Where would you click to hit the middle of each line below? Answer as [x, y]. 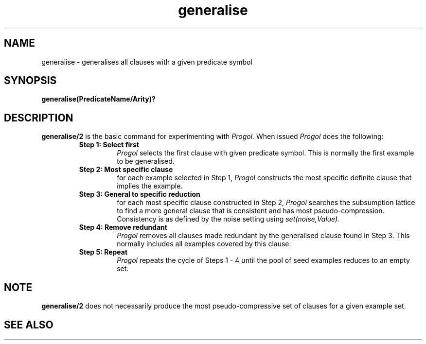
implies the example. [150, 186]
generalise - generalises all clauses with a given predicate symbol [147, 62]
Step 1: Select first [109, 145]
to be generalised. [146, 161]
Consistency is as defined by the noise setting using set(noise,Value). [228, 219]
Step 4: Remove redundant [123, 227]
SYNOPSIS [30, 81]
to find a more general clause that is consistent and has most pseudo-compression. [251, 211]
